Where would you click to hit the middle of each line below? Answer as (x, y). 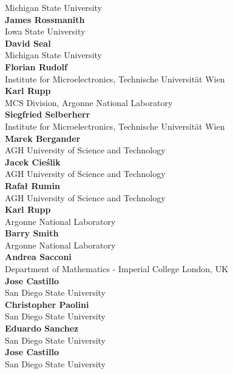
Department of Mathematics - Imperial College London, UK (117, 269)
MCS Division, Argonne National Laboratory (89, 102)
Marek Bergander (43, 138)
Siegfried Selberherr (48, 114)
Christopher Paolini (47, 304)
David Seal (28, 43)
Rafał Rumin (32, 185)
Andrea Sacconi (38, 257)
